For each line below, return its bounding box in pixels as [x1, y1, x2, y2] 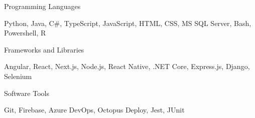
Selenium [4, 70, 32, 81]
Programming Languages [4, 1, 81, 11]
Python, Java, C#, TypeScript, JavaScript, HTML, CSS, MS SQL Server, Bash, [4, 17, 251, 28]
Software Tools [4, 87, 49, 98]
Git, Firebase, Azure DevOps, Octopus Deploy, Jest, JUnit [4, 104, 185, 115]
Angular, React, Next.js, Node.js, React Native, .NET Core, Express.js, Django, [4, 61, 250, 71]
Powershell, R [4, 27, 46, 38]
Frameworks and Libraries [4, 44, 84, 54]
